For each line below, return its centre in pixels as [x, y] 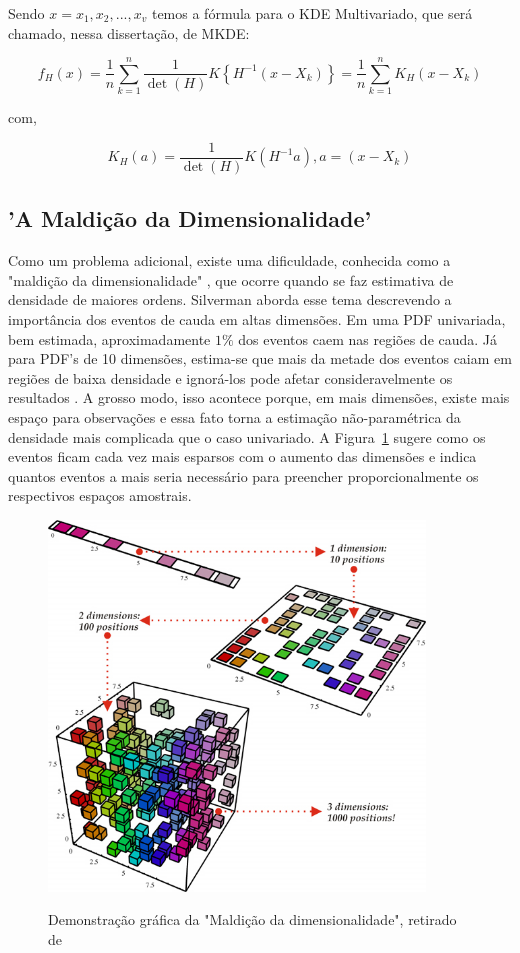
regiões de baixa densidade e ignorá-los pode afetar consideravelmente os [230, 377]
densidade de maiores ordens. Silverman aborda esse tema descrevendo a [230, 299]
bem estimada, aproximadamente [109, 338]
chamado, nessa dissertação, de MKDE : [129, 32]
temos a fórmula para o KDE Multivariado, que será [312, 13]
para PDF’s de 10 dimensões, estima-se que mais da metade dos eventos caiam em [260, 358]
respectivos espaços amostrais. [100, 495]
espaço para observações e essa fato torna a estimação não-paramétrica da [234, 416]
